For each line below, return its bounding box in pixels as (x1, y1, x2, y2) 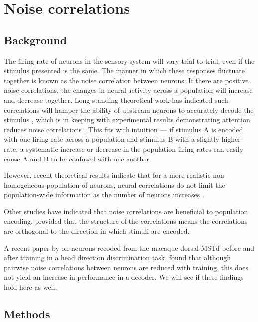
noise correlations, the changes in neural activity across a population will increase (4, 85, 253, 95)
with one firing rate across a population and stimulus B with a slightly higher (4, 134, 241, 144)
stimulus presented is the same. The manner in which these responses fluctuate (4, 65, 245, 76)
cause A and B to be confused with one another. (4, 153, 151, 163)
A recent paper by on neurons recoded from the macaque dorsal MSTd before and (4, 242, 255, 253)
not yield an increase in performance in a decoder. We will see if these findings (4, 272, 244, 282)
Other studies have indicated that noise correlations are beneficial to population (4, 206, 248, 216)
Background (4, 32, 67, 47)
